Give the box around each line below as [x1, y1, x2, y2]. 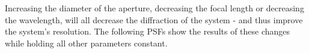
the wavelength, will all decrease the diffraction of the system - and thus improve [5, 13, 303, 26]
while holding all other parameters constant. [5, 36, 168, 49]
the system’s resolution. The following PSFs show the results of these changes [5, 25, 290, 38]
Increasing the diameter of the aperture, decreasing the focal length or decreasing [5, 2, 304, 14]
